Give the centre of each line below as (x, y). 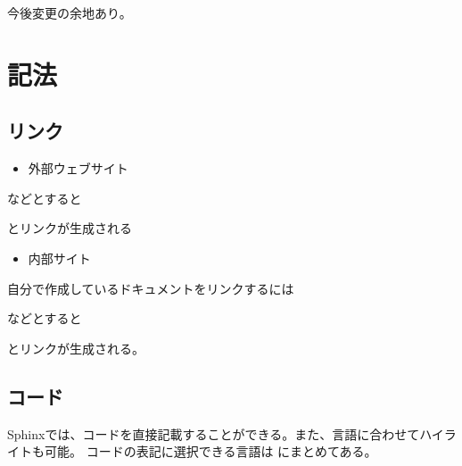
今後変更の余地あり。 (70, 12)
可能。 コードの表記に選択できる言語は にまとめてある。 (210, 451)
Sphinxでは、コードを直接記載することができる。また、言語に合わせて (214, 433)
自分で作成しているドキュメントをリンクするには (151, 288)
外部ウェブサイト (78, 168)
